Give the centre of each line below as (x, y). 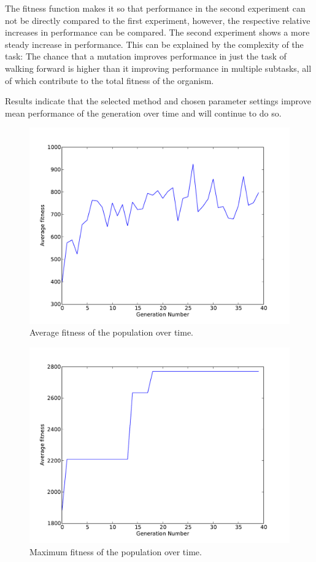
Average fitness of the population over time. (112, 332)
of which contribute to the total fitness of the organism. (110, 80)
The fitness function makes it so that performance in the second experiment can (155, 8)
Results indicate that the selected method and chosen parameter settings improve (158, 101)
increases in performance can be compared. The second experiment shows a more (157, 32)
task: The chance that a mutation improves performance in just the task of (146, 56)
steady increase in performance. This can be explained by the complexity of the (154, 44)
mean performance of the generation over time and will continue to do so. (143, 113)
